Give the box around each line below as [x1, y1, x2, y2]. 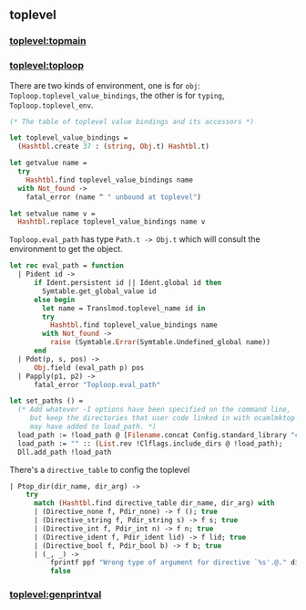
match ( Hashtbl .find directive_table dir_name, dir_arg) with [33, 499, 275, 508]
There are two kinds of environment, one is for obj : [9, 79, 200, 90]
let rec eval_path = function [9, 261, 125, 270]
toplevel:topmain [9, 35, 87, 47]
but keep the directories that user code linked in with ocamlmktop [29, 414, 296, 423]
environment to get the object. [9, 244, 123, 255]
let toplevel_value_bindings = [9, 133, 128, 142]
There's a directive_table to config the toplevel [9, 464, 190, 475]
